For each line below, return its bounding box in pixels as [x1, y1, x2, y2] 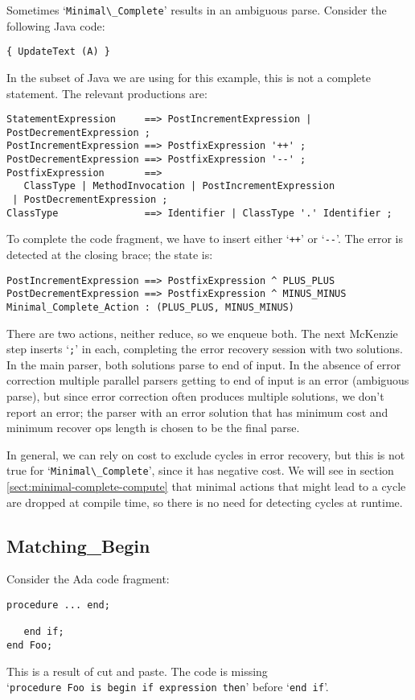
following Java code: [6, 17, 105, 34]
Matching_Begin [6, 533, 150, 558]
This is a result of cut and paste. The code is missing [6, 662, 268, 679]
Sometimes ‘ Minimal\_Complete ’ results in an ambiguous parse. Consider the [6, 2, 387, 18]
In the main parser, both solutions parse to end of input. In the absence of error [6, 356, 401, 373]
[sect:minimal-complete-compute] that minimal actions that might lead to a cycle [6, 478, 406, 495]
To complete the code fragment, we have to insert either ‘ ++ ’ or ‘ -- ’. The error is [6, 230, 403, 247]
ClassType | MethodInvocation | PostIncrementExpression [23, 180, 335, 192]
